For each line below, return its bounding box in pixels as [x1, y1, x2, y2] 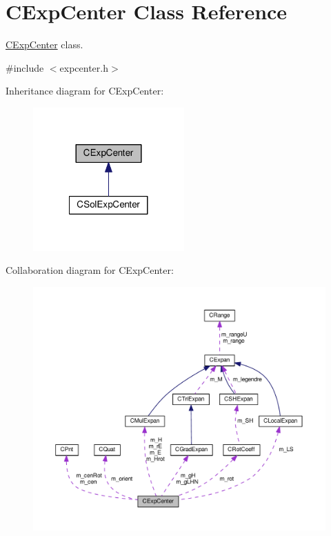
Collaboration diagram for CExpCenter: [6, 263, 174, 277]
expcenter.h [59, 60, 108, 75]
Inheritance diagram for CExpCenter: [6, 83, 164, 98]
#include [6, 60, 44, 75]
